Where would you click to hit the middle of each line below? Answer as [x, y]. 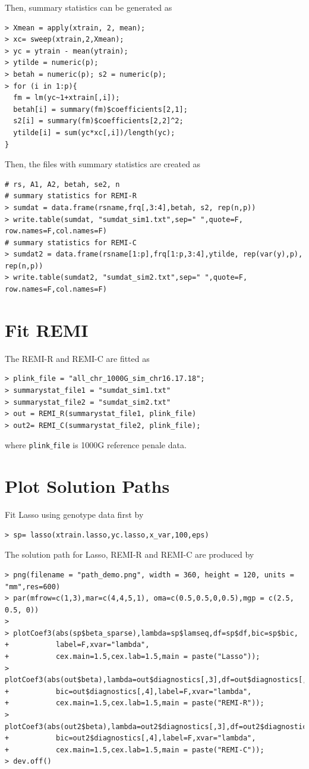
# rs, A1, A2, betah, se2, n [62, 184]
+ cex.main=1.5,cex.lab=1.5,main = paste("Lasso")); [133, 657]
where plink [28, 445]
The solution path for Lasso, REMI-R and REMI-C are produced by [130, 554]
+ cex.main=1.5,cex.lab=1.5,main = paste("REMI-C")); [135, 750]
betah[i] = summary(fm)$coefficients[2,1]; [100, 109]
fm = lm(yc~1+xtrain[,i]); [67, 98]
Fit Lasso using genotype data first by [74, 515]
